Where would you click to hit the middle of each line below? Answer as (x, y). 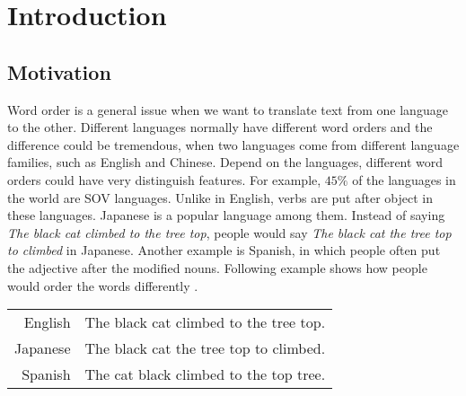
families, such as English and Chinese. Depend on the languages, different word (225, 162)
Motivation (59, 71)
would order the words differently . (103, 285)
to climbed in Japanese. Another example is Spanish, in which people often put (224, 250)
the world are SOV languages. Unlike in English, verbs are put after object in (220, 197)
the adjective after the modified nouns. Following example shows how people (217, 267)
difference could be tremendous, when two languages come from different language (233, 144)
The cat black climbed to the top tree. (205, 374)
